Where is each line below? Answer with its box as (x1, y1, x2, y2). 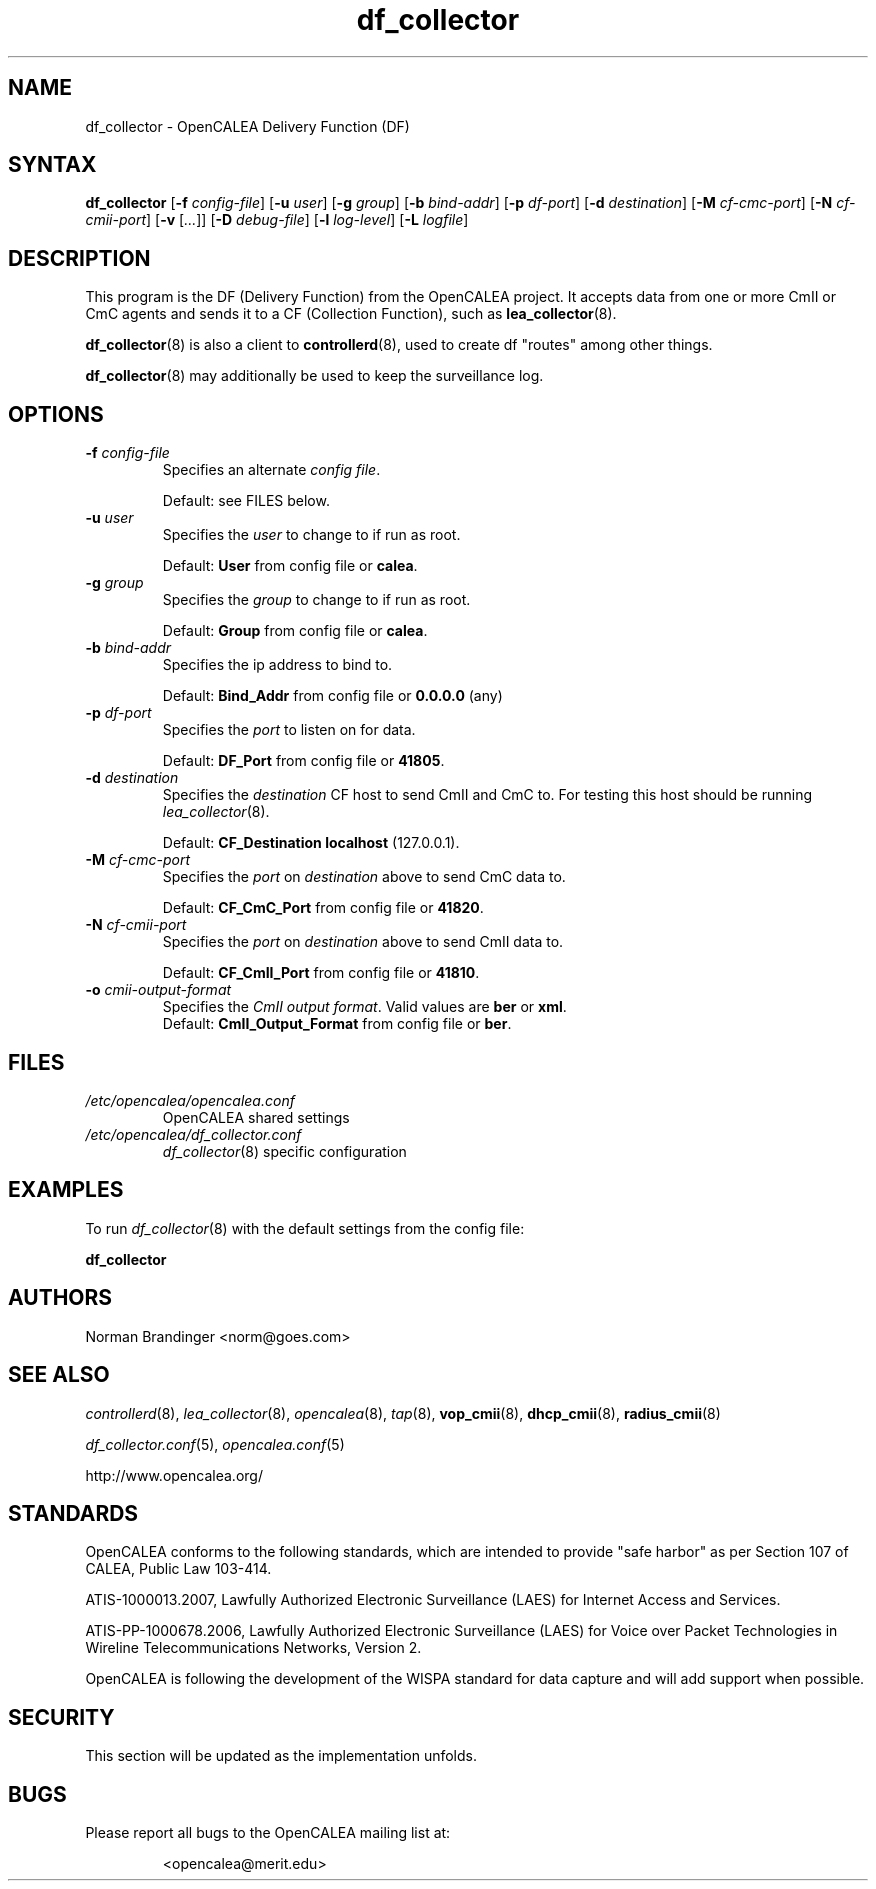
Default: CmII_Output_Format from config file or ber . (162, 1015, 512, 1033)
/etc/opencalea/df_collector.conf (85, 1125, 302, 1143)
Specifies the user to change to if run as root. (162, 526, 461, 544)
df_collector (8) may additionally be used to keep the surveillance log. (85, 367, 544, 385)
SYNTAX (8, 152, 97, 178)
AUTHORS (8, 1285, 113, 1311)
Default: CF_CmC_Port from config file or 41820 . (162, 899, 484, 917)
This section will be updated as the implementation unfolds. (85, 1747, 477, 1765)
